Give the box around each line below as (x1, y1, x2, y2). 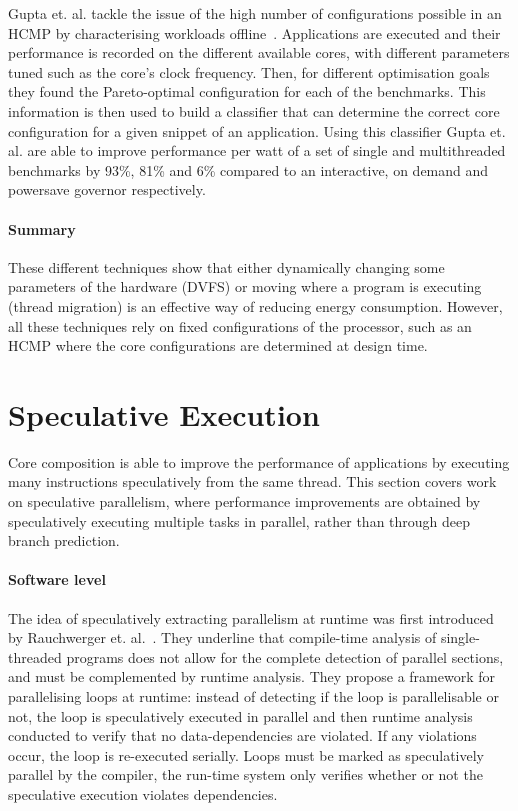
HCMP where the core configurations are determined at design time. (8, 335, 428, 356)
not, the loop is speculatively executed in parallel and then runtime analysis (8, 705, 473, 726)
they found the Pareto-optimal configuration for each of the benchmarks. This (8, 81, 486, 102)
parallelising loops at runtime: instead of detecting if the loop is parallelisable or (8, 685, 499, 706)
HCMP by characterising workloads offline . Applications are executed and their (8, 22, 501, 43)
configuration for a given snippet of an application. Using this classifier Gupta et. (8, 120, 506, 141)
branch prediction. (8, 530, 120, 551)
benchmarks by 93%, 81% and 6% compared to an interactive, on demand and (8, 159, 489, 180)
